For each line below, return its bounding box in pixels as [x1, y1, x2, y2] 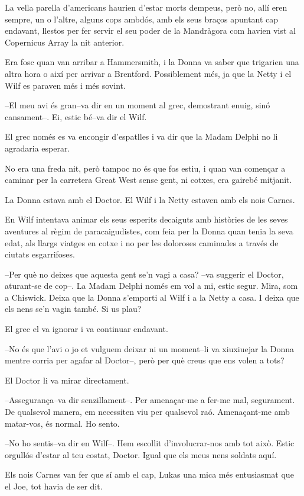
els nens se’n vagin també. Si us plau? [5, 302, 142, 315]
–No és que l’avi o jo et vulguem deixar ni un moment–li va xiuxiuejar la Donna [5, 342, 294, 355]
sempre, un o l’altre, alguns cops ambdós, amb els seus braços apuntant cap [5, 12, 279, 25]
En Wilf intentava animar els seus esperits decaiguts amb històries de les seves [5, 213, 288, 226]
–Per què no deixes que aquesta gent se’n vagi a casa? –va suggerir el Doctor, [5, 268, 284, 280]
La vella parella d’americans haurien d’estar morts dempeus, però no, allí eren [5, 1, 287, 13]
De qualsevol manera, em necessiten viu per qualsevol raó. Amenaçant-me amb [5, 405, 290, 418]
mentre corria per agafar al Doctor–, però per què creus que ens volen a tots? [5, 354, 285, 366]
